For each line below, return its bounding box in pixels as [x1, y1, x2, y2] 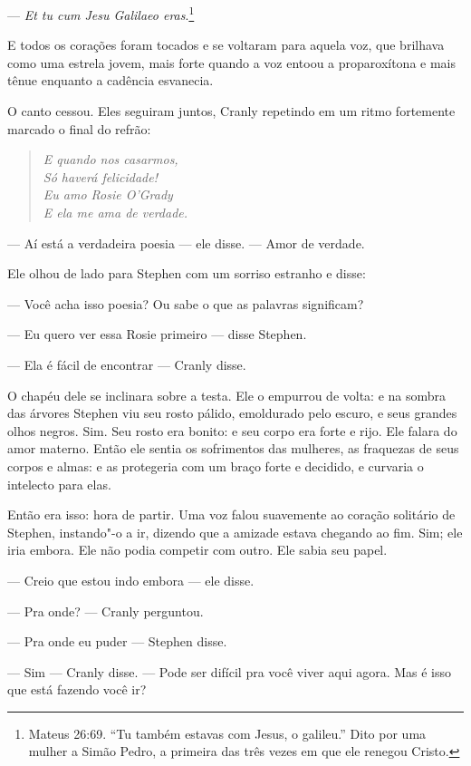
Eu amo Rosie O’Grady [43, 185, 173, 204]
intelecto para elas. [7, 474, 111, 493]
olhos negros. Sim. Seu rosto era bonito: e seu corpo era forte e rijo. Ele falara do [7, 421, 457, 440]
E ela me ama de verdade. [43, 203, 188, 221]
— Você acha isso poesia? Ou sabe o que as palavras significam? [7, 294, 364, 313]
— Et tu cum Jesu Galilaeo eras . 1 [7, 3, 195, 24]
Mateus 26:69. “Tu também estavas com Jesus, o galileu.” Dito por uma [28, 723, 427, 742]
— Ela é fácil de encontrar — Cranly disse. [7, 354, 246, 373]
